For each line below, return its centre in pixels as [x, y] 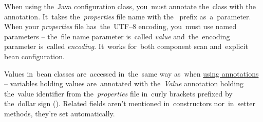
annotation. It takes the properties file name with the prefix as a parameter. [128, 16]
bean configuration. [34, 56]
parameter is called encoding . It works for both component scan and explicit [126, 46]
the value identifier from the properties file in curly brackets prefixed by [118, 93]
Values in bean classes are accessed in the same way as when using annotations [131, 73]
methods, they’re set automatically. [60, 113]
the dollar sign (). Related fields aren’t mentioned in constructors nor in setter [130, 103]
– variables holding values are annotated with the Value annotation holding [124, 83]
